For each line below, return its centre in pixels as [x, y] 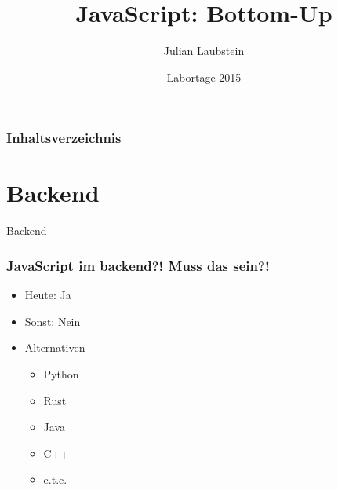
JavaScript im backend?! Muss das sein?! [138, 265]
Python [61, 373]
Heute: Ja [48, 295]
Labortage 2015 [204, 77]
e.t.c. [55, 479]
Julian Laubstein [204, 51]
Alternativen [55, 347]
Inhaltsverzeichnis [64, 138]
